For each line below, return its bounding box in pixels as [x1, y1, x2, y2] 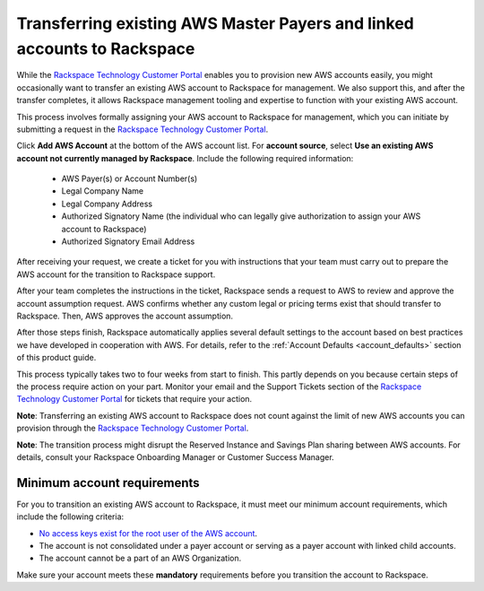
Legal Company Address [61, 198, 152, 209]
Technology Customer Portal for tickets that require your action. [16, 394, 253, 404]
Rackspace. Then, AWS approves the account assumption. [16, 310, 233, 321]
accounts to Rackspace [16, 39, 195, 58]
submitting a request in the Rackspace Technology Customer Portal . [16, 124, 269, 135]
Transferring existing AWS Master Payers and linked [16, 13, 414, 33]
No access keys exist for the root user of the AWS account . [39, 527, 258, 538]
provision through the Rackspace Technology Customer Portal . [16, 422, 249, 434]
